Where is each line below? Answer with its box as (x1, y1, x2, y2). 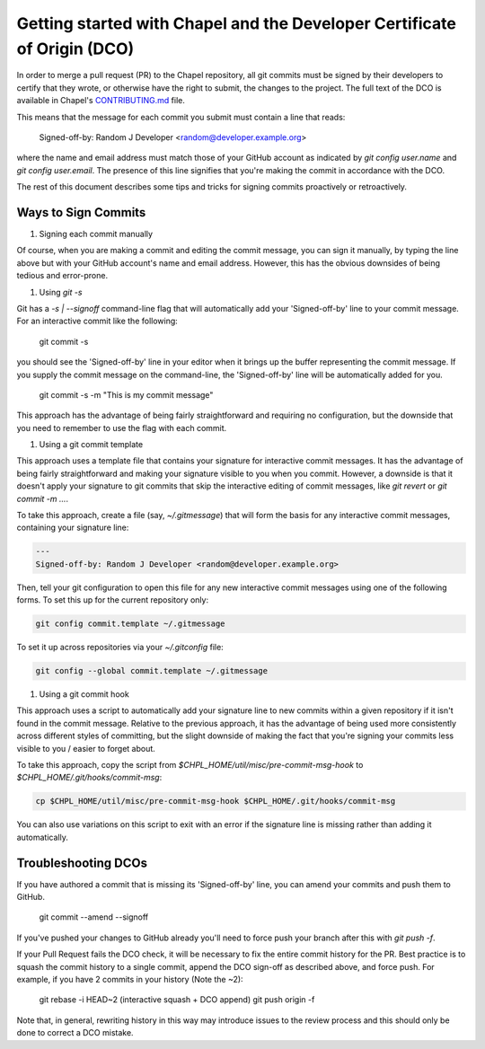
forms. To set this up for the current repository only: (16, 595, 209, 605)
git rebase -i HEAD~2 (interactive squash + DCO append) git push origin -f (39, 994, 315, 1005)
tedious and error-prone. (16, 270, 108, 281)
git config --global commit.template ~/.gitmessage (35, 666, 269, 676)
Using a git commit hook (39, 689, 129, 700)
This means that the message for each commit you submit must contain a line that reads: (16, 111, 346, 122)
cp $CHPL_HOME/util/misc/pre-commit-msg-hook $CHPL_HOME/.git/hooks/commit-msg (35, 796, 396, 807)
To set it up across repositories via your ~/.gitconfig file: (16, 642, 224, 653)
